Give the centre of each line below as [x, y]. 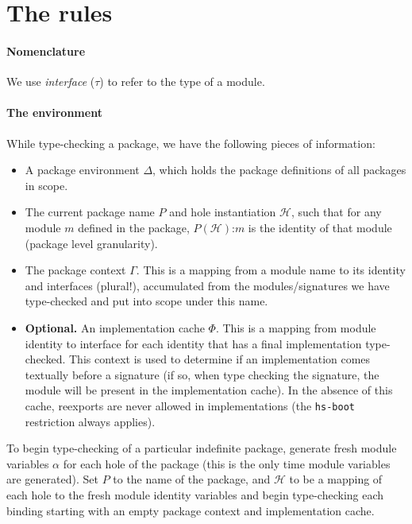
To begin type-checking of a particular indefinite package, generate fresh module [202, 448]
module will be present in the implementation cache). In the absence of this [209, 390]
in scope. [46, 185]
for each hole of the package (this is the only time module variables [227, 463]
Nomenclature [46, 50]
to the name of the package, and [192, 479]
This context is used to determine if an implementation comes [219, 359]
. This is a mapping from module [296, 327]
